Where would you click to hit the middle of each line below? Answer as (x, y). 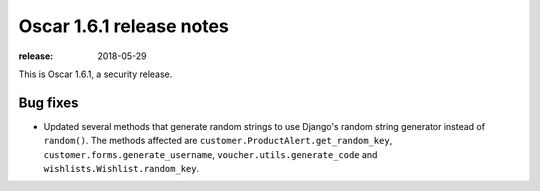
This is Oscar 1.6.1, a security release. (95, 74)
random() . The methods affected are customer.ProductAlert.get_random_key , (218, 141)
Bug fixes (48, 102)
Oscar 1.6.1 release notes (123, 26)
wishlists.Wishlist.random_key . (121, 169)
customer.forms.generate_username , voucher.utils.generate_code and (210, 154)
